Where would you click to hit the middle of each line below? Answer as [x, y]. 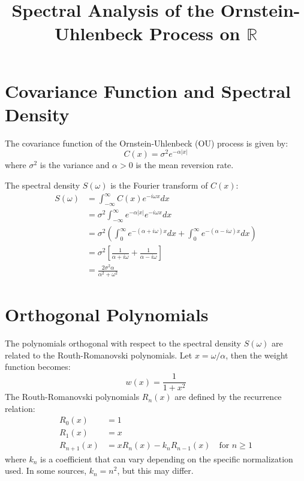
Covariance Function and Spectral [148, 90]
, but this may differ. [155, 470]
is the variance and [75, 165]
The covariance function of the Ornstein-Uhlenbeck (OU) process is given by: [147, 143]
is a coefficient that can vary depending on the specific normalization [167, 458]
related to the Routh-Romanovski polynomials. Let [99, 355]
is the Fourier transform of [159, 185]
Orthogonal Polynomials [107, 314]
